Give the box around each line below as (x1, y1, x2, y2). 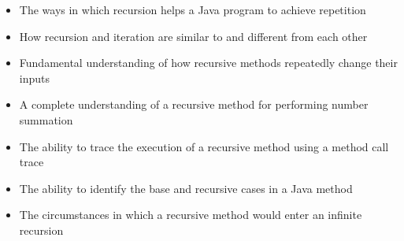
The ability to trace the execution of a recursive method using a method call (19, 138, 389, 154)
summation (19, 111, 73, 128)
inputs (19, 69, 50, 86)
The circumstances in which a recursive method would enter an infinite (19, 206, 362, 223)
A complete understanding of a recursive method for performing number (19, 96, 369, 113)
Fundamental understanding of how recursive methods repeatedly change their (19, 54, 398, 71)
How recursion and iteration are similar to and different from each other (19, 28, 368, 44)
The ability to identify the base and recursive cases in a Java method (19, 180, 353, 196)
